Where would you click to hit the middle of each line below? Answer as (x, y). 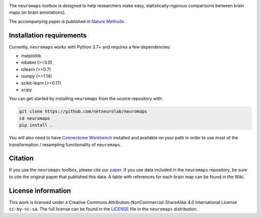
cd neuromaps (35, 118)
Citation (21, 159)
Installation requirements (48, 35)
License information (40, 191)
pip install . (36, 125)
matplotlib (31, 56)
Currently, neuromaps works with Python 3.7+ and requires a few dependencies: (90, 47)
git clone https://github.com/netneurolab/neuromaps (83, 111)
